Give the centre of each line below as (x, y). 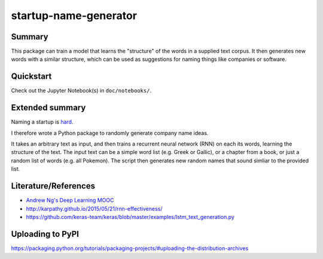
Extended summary (48, 108)
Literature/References (53, 186)
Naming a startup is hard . (42, 122)
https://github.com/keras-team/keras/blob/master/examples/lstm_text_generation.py (130, 217)
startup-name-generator (74, 16)
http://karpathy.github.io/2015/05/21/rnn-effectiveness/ (94, 208)
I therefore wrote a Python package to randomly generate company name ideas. (110, 133)
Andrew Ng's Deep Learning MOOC (70, 201)
